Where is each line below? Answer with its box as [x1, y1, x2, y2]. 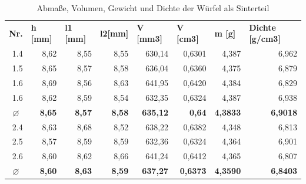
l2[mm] [99, 27, 129, 39]
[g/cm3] [249, 32, 281, 45]
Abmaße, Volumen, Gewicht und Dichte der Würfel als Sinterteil [36, 2, 270, 14]
